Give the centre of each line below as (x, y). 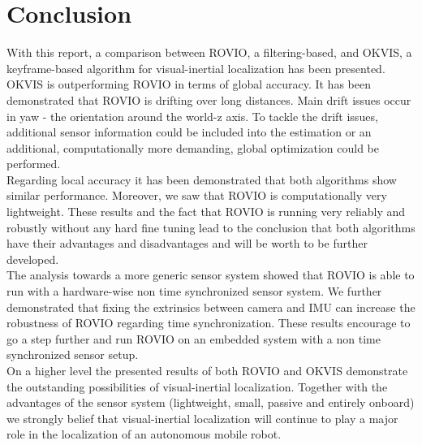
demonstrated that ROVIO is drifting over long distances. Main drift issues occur (209, 99)
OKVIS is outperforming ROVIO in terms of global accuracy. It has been (189, 84)
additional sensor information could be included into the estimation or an (189, 132)
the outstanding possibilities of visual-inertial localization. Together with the (197, 386)
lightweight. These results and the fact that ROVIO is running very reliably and (206, 212)
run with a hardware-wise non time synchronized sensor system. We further (194, 291)
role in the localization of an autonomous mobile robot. (144, 434)
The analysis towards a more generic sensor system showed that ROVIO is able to (211, 275)
